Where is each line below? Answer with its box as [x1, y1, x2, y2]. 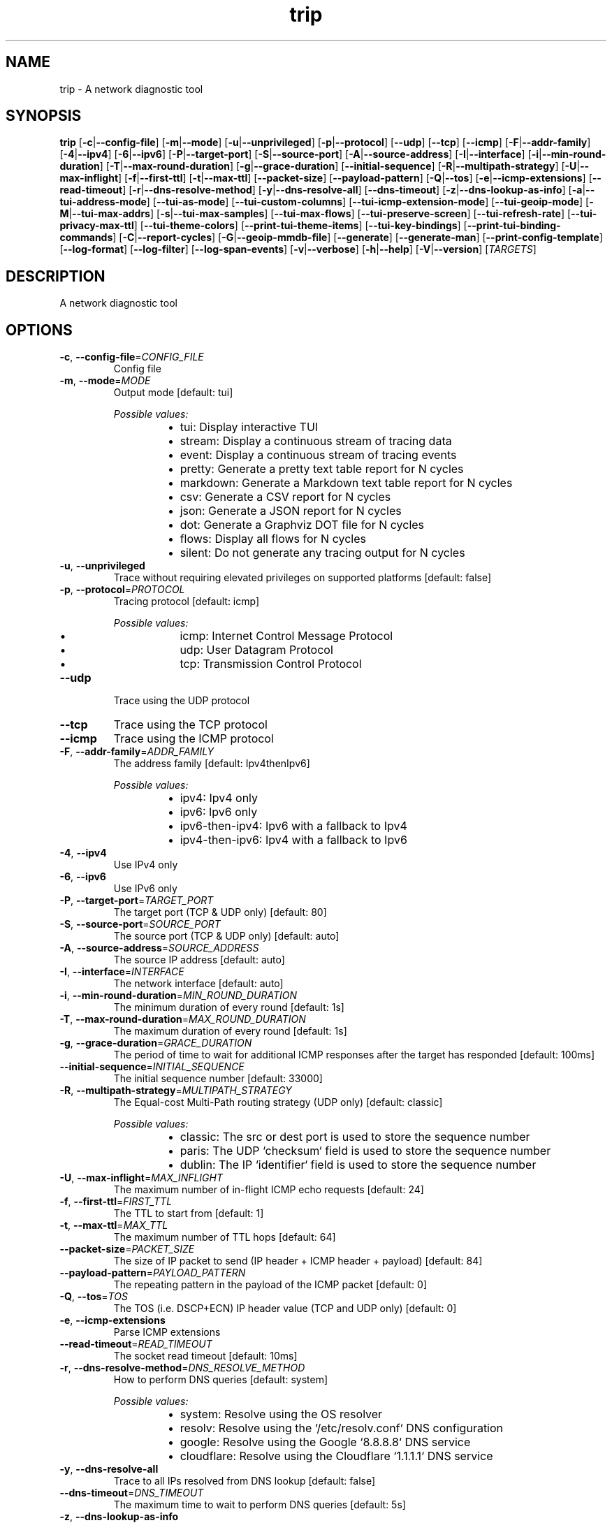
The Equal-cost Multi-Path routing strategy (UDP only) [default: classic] [113, 1096, 443, 1109]
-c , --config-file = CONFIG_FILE [59, 351, 204, 363]
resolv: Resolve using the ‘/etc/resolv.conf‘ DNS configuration [180, 1421, 504, 1436]
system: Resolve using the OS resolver [180, 1407, 383, 1422]
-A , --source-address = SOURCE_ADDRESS [59, 942, 259, 954]
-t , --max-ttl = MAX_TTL [59, 1219, 168, 1232]
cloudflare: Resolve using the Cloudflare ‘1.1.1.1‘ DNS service [180, 1449, 493, 1464]
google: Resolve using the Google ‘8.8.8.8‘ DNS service [180, 1435, 471, 1450]
